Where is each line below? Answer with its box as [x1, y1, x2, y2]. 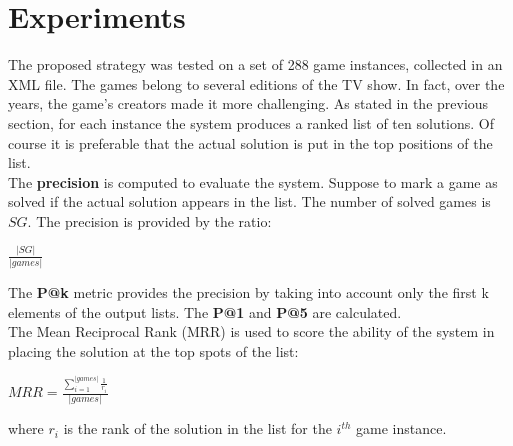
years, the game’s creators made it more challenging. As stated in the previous [8, 93, 489, 114]
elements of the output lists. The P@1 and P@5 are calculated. [8, 301, 402, 322]
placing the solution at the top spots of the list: [8, 340, 299, 361]
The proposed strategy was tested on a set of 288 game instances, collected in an [8, 54, 503, 75]
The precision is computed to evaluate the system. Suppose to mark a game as [8, 171, 498, 192]
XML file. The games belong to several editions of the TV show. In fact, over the [8, 73, 505, 94]
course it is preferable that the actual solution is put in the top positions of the [8, 132, 493, 153]
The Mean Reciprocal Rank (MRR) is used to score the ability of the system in [8, 321, 495, 342]
